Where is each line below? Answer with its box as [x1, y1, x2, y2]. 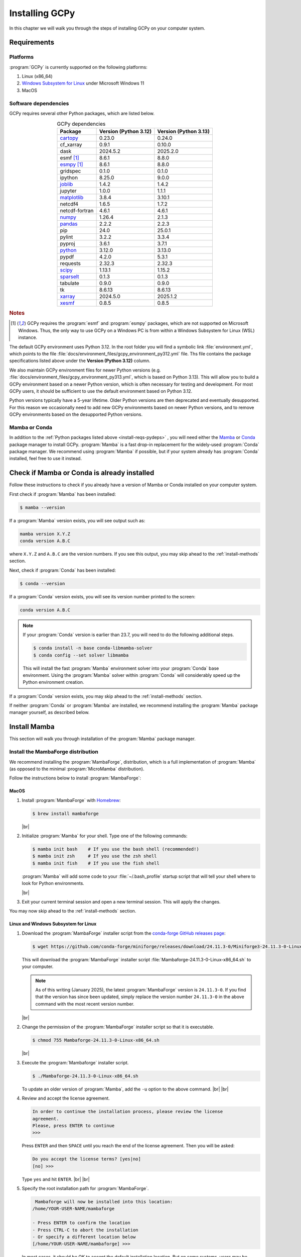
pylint [60, 233, 73, 240]
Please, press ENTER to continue [32, 1123, 115, 1128]
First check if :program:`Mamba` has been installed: [9, 491, 116, 497]
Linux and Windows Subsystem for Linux [9, 921, 97, 927]
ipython [60, 174, 78, 181]
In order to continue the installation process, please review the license [32, 1109, 223, 1115]
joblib [60, 181, 73, 188]
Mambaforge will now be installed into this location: [35, 1199, 173, 1205]
